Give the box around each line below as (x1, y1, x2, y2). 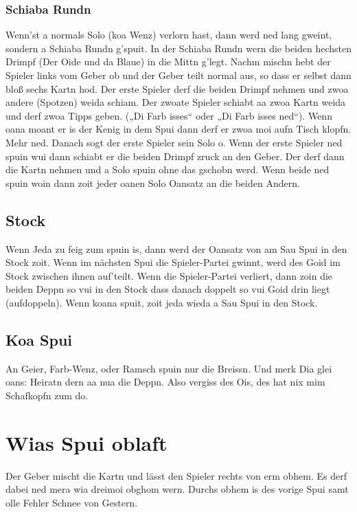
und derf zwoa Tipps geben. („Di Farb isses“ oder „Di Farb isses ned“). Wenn (5, 108, 332, 122)
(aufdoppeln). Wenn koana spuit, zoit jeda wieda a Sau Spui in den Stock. (5, 295, 318, 309)
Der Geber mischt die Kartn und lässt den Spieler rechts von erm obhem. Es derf (5, 468, 347, 482)
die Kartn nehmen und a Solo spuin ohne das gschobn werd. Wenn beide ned (5, 162, 330, 177)
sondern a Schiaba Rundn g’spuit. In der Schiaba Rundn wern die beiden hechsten (5, 41, 352, 55)
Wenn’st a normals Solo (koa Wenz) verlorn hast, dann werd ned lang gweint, (5, 27, 332, 42)
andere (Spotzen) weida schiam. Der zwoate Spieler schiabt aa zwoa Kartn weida (5, 95, 346, 109)
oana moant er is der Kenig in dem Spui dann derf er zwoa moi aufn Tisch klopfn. (5, 122, 352, 136)
